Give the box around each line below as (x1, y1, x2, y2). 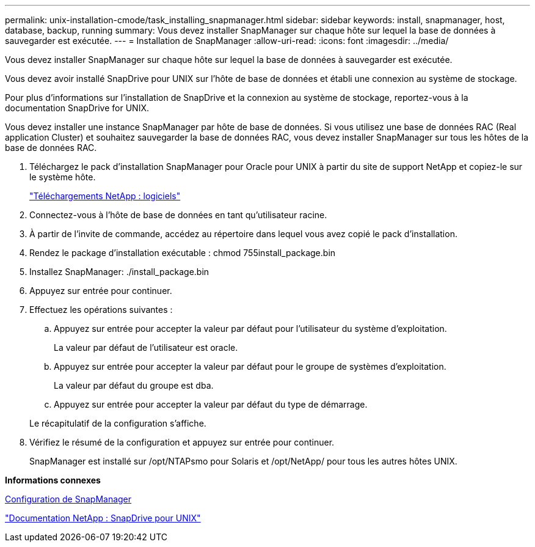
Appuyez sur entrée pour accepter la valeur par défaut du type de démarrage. (54, 399, 368, 409)
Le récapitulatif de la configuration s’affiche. (29, 418, 206, 428)
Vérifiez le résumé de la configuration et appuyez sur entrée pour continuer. (29, 437, 335, 447)
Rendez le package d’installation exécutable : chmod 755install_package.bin (29, 248, 336, 258)
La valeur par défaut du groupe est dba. (54, 380, 214, 391)
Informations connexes (5, 475, 101, 485)
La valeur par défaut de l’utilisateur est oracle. (54, 342, 238, 353)
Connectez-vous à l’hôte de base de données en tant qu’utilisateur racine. (29, 210, 327, 220)
